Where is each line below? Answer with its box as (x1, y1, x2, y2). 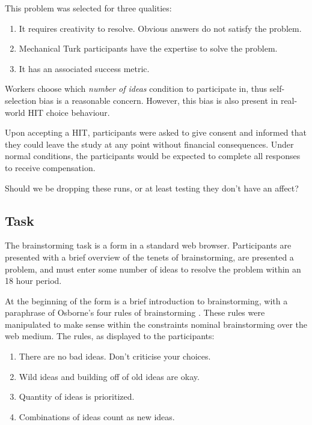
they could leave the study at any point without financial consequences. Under (5, 137, 294, 150)
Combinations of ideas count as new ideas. (19, 410, 175, 423)
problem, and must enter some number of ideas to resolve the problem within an (5, 262, 301, 275)
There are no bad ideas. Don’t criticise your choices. (19, 350, 211, 363)
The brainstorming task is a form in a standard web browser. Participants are (5, 239, 292, 252)
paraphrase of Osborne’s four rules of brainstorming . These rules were (5, 306, 265, 319)
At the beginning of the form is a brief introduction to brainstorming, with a (5, 294, 288, 307)
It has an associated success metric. (19, 62, 150, 74)
